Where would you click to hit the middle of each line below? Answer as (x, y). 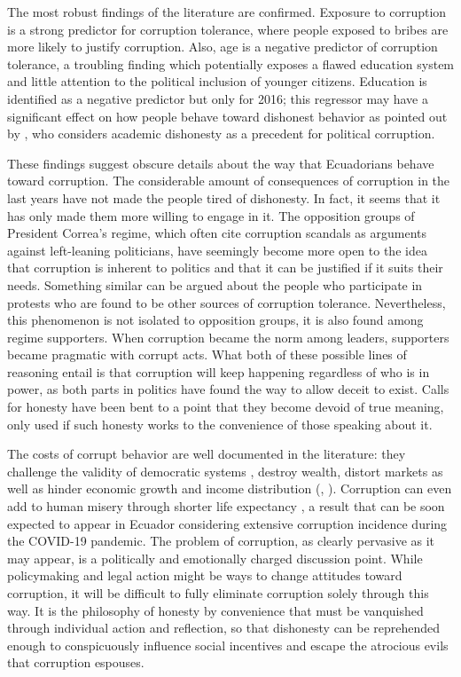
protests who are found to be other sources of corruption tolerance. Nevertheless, (227, 302)
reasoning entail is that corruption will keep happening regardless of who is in (219, 371)
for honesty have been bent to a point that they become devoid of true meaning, (226, 407)
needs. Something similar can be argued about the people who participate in (215, 284)
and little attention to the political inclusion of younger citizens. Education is (217, 81)
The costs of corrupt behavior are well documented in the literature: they (207, 454)
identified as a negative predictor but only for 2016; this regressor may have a (218, 98)
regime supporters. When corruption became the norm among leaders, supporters (228, 337)
